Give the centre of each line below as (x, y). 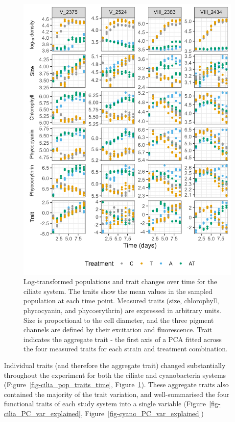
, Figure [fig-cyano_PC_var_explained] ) (142, 413)
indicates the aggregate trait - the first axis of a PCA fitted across (123, 339)
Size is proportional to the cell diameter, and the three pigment (119, 320)
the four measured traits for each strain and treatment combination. (126, 349)
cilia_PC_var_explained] (42, 413)
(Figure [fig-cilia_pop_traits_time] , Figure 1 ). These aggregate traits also (117, 384)
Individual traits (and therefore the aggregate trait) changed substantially (115, 365)
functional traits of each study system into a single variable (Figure (105, 404)
